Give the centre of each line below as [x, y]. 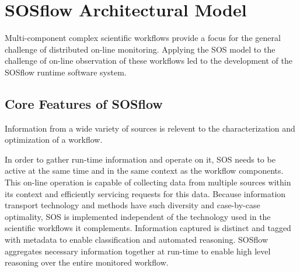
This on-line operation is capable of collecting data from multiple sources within [148, 182]
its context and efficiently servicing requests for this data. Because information [145, 193]
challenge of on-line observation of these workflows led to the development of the [149, 61]
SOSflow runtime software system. [66, 72]
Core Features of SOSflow [84, 103]
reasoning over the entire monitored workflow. [87, 262]
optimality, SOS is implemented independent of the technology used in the [138, 216]
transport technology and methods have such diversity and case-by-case [132, 205]
